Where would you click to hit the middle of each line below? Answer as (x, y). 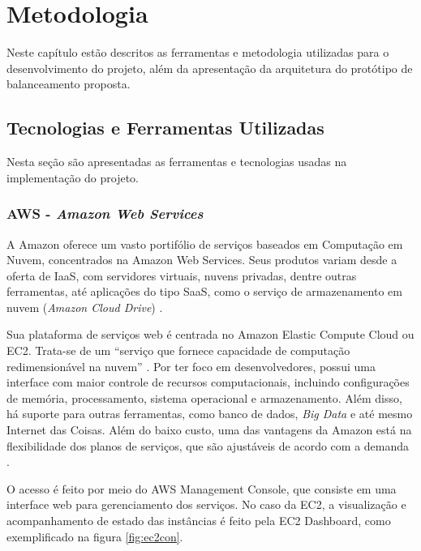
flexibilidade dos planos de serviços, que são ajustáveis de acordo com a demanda (208, 445)
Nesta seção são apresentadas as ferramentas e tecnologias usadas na (177, 162)
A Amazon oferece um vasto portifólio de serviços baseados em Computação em (205, 243)
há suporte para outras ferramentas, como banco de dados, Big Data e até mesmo (210, 414)
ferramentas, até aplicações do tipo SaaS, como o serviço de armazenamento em (204, 291)
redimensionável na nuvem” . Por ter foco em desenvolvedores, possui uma (191, 366)
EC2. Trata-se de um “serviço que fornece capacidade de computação (178, 350)
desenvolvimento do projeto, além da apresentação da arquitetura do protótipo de (210, 68)
